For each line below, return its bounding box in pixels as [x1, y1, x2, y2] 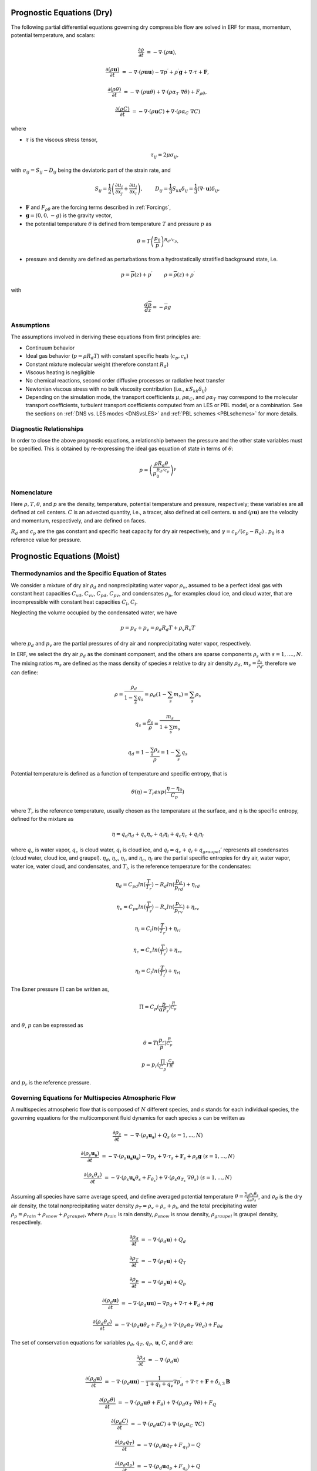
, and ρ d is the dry [258, 1193, 302, 1202]
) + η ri [165, 926, 181, 934]
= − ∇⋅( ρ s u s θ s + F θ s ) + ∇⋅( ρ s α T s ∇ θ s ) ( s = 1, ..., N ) [104, 1174, 232, 1183]
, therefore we [262, 660, 296, 667]
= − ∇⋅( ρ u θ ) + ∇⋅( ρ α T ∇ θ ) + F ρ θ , [123, 88, 207, 96]
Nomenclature [11, 488, 53, 497]
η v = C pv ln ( [116, 904, 146, 912]
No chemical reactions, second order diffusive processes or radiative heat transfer [25, 377, 225, 384]
